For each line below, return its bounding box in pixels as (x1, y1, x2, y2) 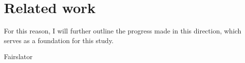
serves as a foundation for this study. (4, 35, 114, 45)
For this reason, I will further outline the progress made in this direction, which (4, 26, 242, 36)
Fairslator (4, 51, 33, 62)
